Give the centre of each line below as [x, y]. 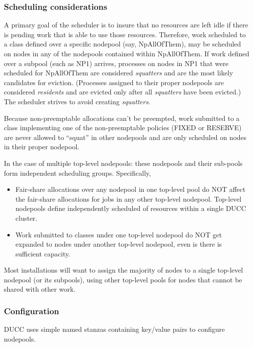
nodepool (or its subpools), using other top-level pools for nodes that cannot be [123, 279]
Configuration [32, 311]
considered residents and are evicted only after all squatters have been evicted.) [123, 92]
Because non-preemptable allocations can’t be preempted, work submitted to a [122, 118]
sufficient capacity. [43, 253]
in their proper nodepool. [42, 147]
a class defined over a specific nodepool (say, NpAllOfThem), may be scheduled [123, 44]
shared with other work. [40, 289]
